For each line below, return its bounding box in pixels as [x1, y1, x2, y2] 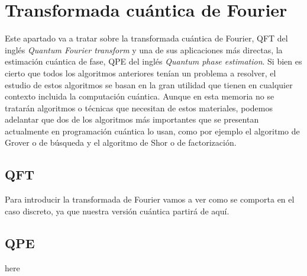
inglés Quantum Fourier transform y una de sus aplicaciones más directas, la [5, 43, 283, 56]
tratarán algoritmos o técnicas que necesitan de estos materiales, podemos [5, 101, 273, 114]
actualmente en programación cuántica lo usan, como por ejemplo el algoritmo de [5, 124, 300, 137]
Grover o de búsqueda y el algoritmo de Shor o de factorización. [5, 136, 237, 149]
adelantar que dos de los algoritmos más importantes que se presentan [5, 113, 259, 126]
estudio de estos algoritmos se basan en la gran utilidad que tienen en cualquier [5, 78, 293, 91]
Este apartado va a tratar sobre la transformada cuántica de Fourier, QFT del [5, 32, 288, 44]
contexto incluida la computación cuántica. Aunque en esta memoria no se [5, 90, 274, 102]
